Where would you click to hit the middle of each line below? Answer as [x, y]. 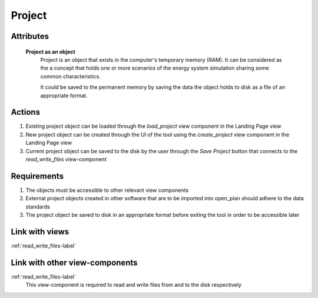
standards [38, 207]
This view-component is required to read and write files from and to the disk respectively [133, 285]
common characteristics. [70, 76]
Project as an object [51, 52]
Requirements [37, 176]
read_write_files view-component [66, 159]
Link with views [40, 232]
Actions [26, 112]
